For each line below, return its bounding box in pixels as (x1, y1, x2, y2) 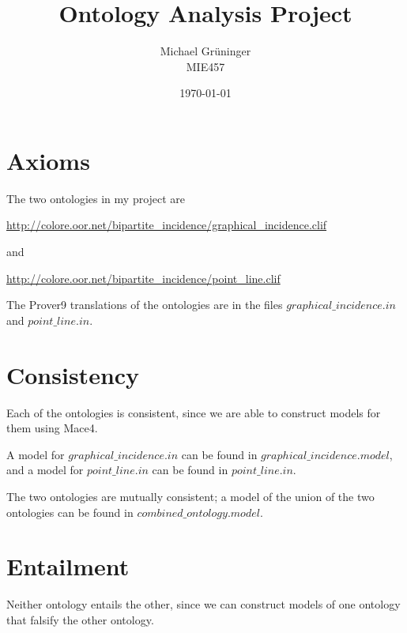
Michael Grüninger (160, 43, 251, 59)
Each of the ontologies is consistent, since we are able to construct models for (6, 404, 381, 420)
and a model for (6, 462, 84, 478)
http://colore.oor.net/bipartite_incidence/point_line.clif (6, 269, 281, 286)
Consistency (6, 358, 140, 390)
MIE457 (186, 58, 225, 74)
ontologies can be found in (6, 503, 134, 520)
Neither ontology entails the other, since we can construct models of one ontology (6, 596, 401, 612)
